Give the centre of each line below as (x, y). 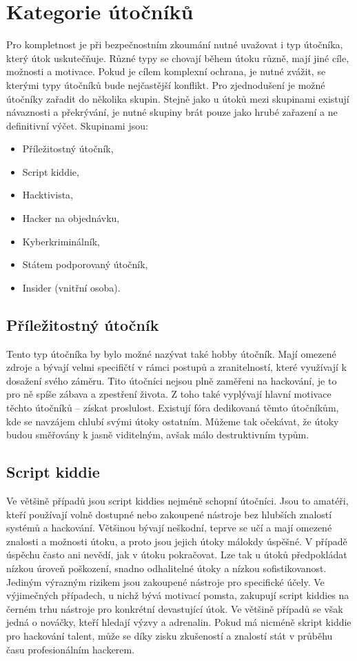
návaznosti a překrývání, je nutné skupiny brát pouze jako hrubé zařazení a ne (172, 112)
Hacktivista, (48, 195)
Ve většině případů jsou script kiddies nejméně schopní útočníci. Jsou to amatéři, (177, 500)
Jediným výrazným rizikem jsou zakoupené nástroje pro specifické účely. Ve (165, 581)
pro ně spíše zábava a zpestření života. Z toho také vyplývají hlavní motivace (169, 394)
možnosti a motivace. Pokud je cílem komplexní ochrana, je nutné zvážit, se (166, 71)
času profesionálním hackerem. (71, 649)
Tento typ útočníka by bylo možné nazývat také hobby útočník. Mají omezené (171, 353)
